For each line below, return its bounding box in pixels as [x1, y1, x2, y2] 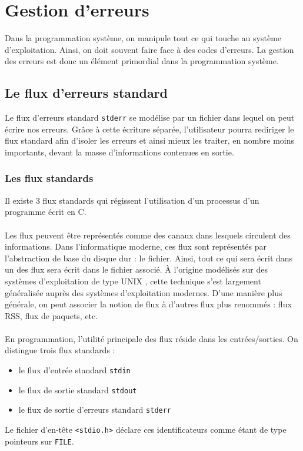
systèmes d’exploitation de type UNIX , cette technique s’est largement [5, 274, 261, 287]
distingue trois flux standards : [5, 344, 115, 356]
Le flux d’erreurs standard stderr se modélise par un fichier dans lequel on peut [5, 111, 295, 124]
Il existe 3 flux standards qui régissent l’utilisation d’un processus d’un [5, 194, 259, 206]
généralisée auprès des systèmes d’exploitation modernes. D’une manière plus [5, 286, 282, 299]
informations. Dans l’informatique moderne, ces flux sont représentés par [5, 240, 267, 253]
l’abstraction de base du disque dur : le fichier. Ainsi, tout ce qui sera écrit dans [5, 251, 293, 264]
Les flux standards [5, 171, 94, 185]
